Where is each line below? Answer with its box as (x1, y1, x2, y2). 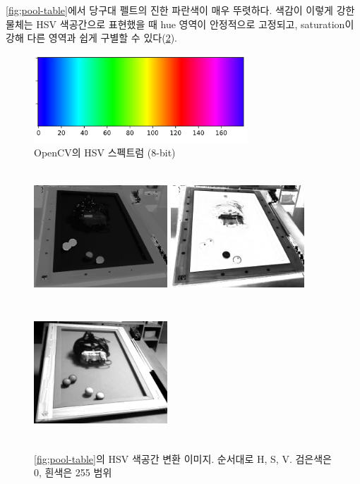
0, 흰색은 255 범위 (34, 465, 112, 480)
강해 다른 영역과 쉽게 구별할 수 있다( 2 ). (6, 30, 177, 45)
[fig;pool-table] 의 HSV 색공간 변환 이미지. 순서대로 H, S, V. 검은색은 (34, 451, 332, 466)
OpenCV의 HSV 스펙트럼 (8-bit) (34, 145, 176, 160)
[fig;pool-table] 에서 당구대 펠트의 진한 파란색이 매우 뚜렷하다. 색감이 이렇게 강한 (6, 3, 355, 17)
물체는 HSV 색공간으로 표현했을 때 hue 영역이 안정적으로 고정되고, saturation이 (6, 16, 354, 31)
